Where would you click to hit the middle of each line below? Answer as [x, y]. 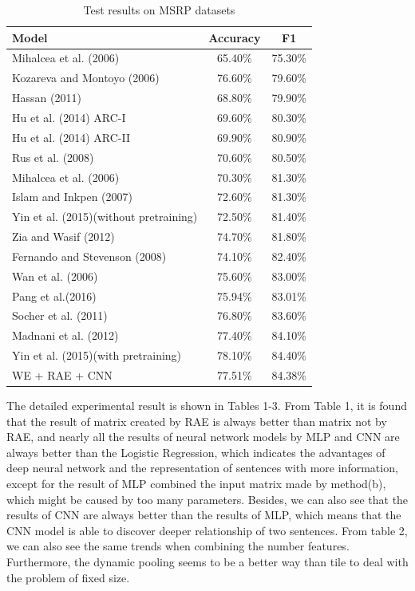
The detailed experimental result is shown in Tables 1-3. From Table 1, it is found [207, 406]
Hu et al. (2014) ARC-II [71, 137]
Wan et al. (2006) [55, 276]
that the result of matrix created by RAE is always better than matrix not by [197, 421]
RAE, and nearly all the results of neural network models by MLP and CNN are [203, 437]
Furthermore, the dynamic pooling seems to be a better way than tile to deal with [207, 561]
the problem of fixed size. [68, 577]
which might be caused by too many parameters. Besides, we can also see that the [207, 499]
